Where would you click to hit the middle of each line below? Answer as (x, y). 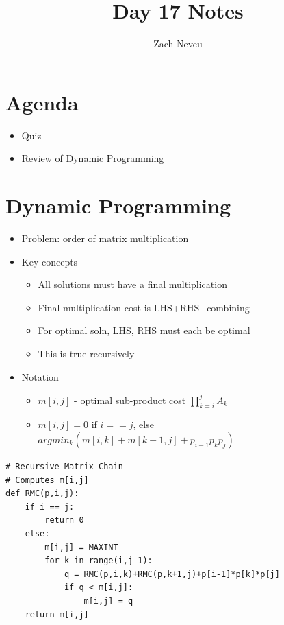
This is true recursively (86, 353)
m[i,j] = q (108, 601)
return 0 (64, 520)
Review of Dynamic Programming (93, 158)
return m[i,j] (57, 614)
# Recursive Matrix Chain (64, 467)
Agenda (42, 102)
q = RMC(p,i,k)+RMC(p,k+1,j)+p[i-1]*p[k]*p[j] (172, 574)
